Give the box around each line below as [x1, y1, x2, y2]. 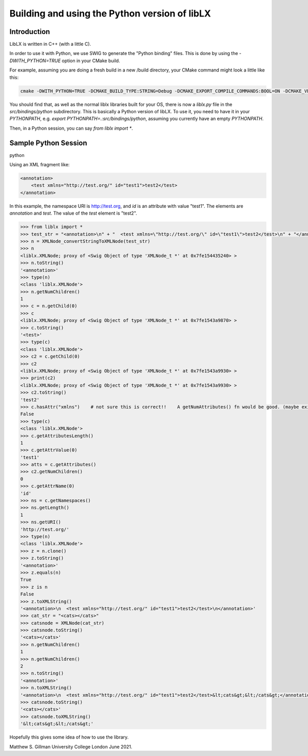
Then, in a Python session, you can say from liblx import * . [9, 125, 133, 131]
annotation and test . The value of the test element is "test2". [9, 210, 137, 216]
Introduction [9, 27, 50, 36]
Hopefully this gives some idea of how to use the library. [9, 734, 129, 741]
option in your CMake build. [62, 57, 120, 64]
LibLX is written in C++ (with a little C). [9, 41, 91, 47]
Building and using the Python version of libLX [9, 8, 211, 19]
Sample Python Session [9, 138, 87, 147]
